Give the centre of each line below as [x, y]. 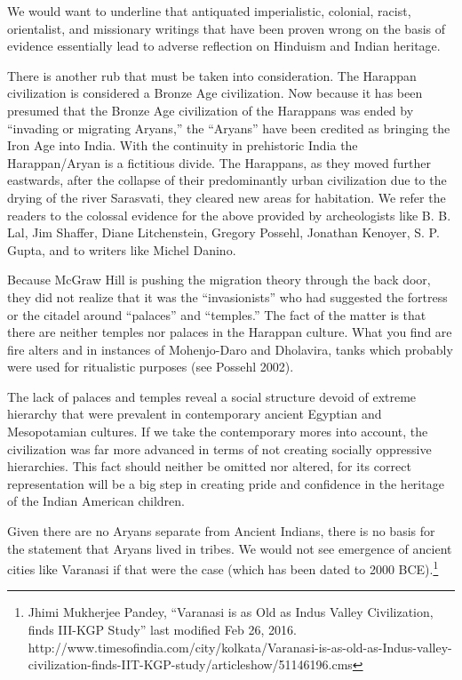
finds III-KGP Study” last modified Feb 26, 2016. [162, 630]
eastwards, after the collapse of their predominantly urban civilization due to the [227, 180]
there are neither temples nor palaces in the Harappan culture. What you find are [230, 332]
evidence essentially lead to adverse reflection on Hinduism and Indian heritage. [224, 46]
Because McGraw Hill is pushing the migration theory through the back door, [219, 280]
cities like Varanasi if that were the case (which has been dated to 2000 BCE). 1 [223, 568]
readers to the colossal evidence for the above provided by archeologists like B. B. [229, 215]
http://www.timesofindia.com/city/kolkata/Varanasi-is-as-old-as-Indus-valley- [240, 647]
